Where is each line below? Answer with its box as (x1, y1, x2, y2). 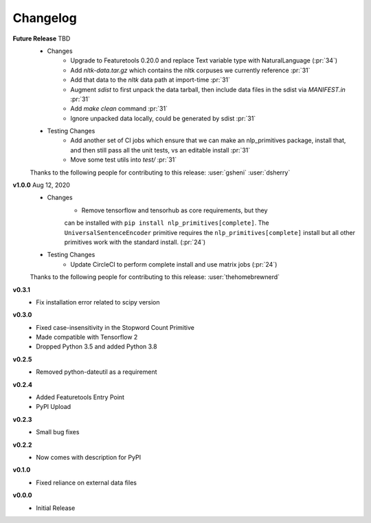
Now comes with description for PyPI (36, 454, 141, 461)
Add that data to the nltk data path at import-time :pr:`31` (70, 76, 230, 84)
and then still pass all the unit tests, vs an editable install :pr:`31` (70, 146, 251, 154)
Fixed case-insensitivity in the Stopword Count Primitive (36, 323, 195, 331)
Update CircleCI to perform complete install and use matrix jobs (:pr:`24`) (70, 260, 278, 268)
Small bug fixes (36, 428, 80, 436)
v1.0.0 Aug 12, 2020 (12, 181, 70, 189)
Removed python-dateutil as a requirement (36, 368, 157, 376)
